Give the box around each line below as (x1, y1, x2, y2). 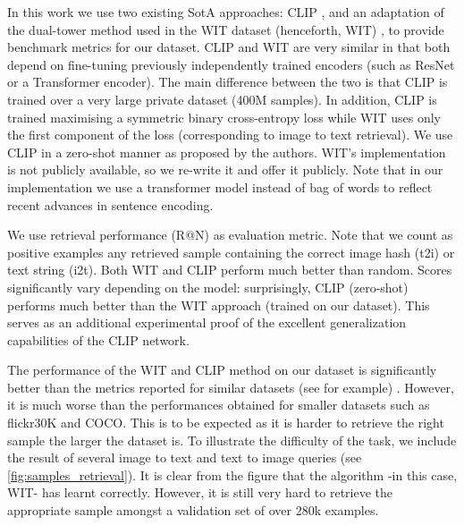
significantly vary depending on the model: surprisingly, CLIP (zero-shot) (7, 277, 409, 296)
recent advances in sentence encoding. (7, 195, 214, 214)
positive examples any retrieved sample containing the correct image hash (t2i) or (7, 242, 455, 261)
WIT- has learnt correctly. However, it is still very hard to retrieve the (7, 483, 393, 502)
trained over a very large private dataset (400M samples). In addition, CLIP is (7, 89, 437, 108)
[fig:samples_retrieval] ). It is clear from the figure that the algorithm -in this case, (7, 465, 458, 484)
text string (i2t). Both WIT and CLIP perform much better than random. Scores (7, 260, 452, 279)
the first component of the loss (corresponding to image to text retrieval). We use (7, 125, 453, 144)
